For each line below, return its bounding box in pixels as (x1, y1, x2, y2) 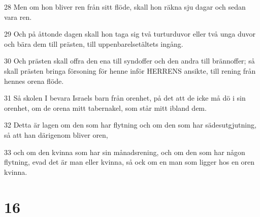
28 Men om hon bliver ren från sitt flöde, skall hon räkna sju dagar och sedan (4, 2, 246, 12)
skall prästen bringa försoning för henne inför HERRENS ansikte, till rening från (4, 65, 256, 76)
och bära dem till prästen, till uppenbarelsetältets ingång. (4, 38, 183, 49)
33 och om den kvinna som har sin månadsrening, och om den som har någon (4, 146, 245, 157)
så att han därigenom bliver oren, (4, 129, 108, 140)
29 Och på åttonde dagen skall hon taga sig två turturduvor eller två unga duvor (4, 28, 256, 39)
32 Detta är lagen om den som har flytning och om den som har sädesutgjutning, (4, 119, 256, 130)
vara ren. (4, 11, 32, 22)
